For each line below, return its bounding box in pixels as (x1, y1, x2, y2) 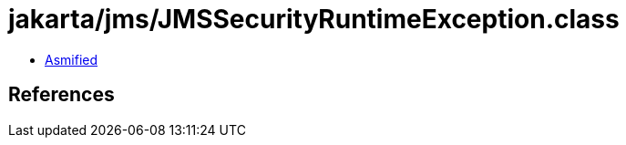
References (8, 83, 115, 107)
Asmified (45, 51, 98, 67)
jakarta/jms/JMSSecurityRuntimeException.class (8, 4, 620, 35)
